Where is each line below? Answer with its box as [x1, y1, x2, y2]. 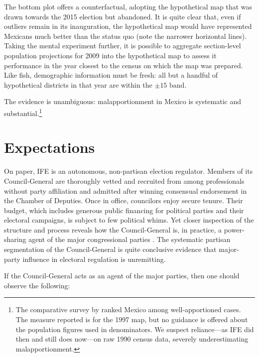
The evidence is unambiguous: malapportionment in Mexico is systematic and [4, 96, 242, 107]
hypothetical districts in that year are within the [4, 79, 152, 90]
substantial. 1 [4, 106, 42, 118]
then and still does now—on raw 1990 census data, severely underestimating [15, 334, 249, 344]
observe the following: [4, 280, 70, 290]
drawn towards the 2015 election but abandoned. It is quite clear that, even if [4, 11, 241, 21]
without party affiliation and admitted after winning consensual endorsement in [4, 185, 247, 196]
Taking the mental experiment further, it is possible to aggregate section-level [4, 40, 241, 51]
